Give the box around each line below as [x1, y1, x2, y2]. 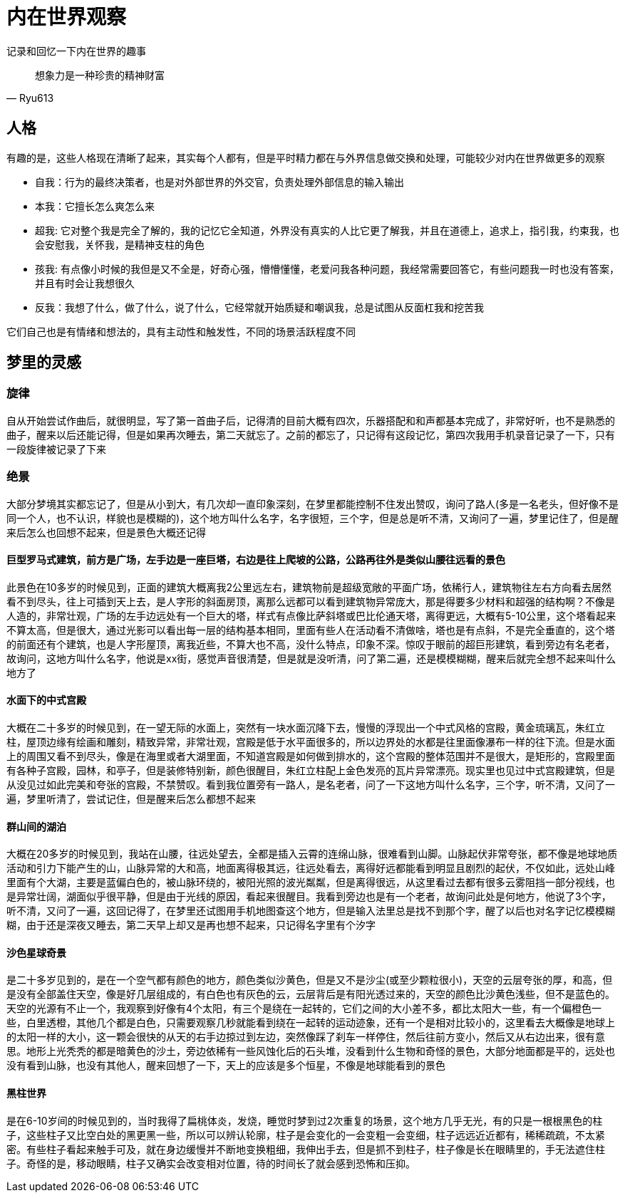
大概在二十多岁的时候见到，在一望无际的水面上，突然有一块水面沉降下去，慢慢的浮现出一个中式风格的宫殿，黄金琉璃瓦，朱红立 [6, 722, 605, 734]
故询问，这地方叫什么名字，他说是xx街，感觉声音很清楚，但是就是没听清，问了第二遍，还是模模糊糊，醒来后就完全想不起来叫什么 [6, 652, 616, 665]
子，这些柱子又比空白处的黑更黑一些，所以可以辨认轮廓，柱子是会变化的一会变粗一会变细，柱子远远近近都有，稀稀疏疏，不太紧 [6, 1128, 605, 1141]
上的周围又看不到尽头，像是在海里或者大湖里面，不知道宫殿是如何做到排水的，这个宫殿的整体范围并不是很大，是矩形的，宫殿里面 [6, 750, 615, 762]
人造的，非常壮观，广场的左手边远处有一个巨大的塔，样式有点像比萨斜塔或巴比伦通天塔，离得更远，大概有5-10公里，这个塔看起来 [6, 609, 616, 622]
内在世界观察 [6, 5, 127, 29]
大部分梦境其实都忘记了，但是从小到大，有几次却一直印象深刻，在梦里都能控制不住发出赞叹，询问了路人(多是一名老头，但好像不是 [6, 497, 619, 510]
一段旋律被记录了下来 [6, 442, 106, 455]
